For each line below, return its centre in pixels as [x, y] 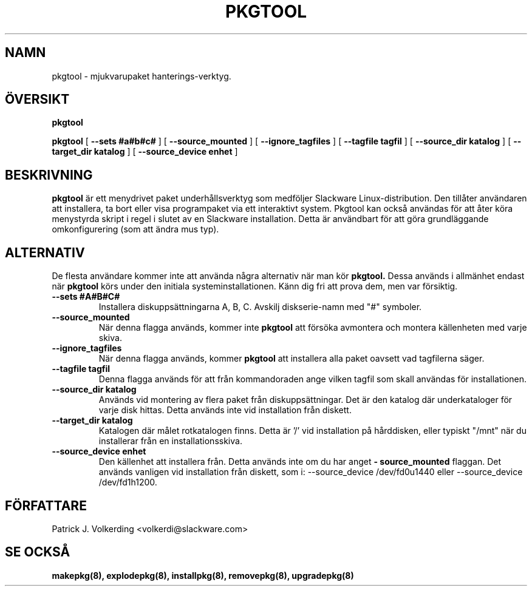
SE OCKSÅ [38, 552]
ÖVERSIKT [37, 100]
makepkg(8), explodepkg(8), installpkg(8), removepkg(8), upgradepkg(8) [203, 575]
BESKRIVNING [49, 175]
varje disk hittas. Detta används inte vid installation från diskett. [225, 410]
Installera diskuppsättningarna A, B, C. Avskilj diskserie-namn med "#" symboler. [260, 307]
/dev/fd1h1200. [128, 482]
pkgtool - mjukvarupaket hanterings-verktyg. [142, 76]
